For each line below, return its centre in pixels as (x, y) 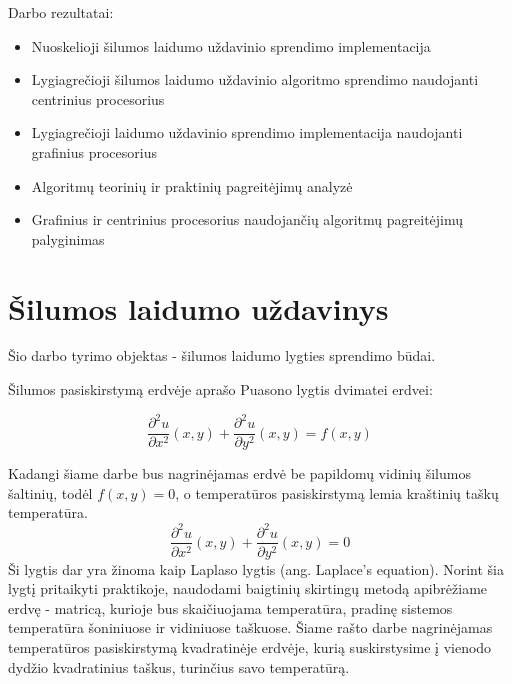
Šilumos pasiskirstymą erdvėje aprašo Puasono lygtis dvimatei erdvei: (220, 389)
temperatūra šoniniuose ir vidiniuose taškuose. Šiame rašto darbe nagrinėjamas (250, 627)
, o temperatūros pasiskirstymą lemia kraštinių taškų (337, 492)
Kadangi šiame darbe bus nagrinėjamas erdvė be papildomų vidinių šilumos (239, 473)
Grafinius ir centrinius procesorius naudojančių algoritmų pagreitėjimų (247, 219)
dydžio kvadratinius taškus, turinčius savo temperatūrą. (179, 666)
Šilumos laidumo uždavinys (198, 307)
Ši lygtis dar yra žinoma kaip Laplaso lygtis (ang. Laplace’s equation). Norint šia (256, 568)
